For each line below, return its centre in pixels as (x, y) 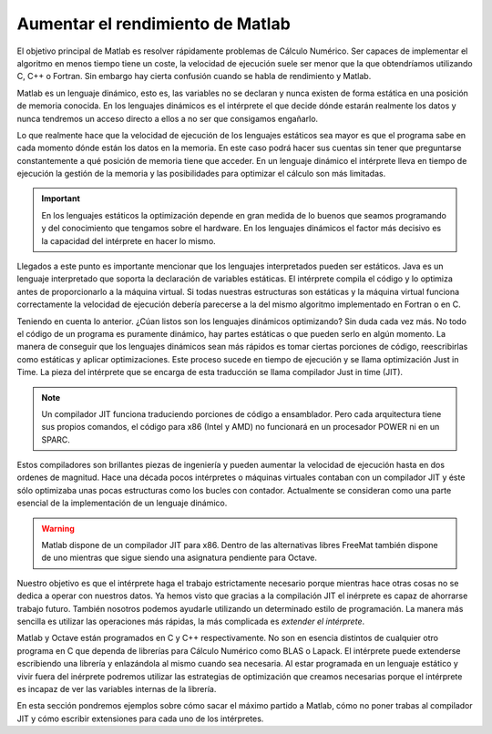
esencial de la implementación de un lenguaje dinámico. (122, 503)
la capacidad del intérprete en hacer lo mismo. (128, 240)
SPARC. (56, 439)
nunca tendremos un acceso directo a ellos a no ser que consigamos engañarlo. (168, 118)
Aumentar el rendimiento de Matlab (154, 24)
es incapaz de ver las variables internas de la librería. (117, 688)
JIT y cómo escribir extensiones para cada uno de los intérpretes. (140, 719)
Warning (58, 528)
